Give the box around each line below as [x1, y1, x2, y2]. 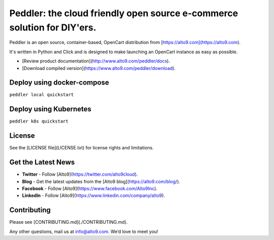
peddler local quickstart [9, 92, 74, 98]
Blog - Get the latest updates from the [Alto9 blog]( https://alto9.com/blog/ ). [22, 178, 180, 184]
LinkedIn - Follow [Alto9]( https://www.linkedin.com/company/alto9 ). [22, 192, 165, 198]
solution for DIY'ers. [9, 22, 96, 33]
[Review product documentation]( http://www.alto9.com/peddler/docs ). [22, 58, 170, 64]
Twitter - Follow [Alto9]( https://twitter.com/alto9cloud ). [22, 171, 138, 177]
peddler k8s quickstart [9, 118, 68, 124]
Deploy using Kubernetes [9, 105, 91, 113]
